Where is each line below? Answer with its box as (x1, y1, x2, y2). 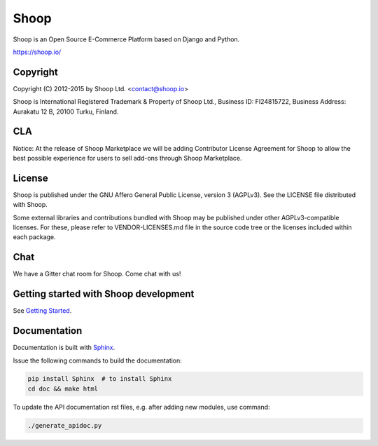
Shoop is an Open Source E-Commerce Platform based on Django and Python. (13, 35, 240, 43)
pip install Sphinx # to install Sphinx (27, 375, 172, 383)
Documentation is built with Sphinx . (13, 344, 115, 352)
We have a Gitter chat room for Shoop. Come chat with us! (13, 270, 181, 278)
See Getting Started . (13, 306, 72, 315)
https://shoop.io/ (13, 48, 62, 56)
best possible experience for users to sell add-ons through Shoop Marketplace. (13, 154, 242, 162)
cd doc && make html (27, 384, 98, 393)
